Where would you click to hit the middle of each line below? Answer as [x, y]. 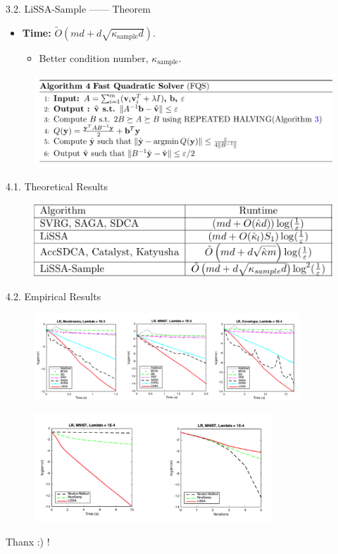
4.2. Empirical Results [54, 296]
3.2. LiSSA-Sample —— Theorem [78, 8]
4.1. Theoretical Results [57, 186]
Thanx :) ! [28, 541]
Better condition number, [94, 57]
